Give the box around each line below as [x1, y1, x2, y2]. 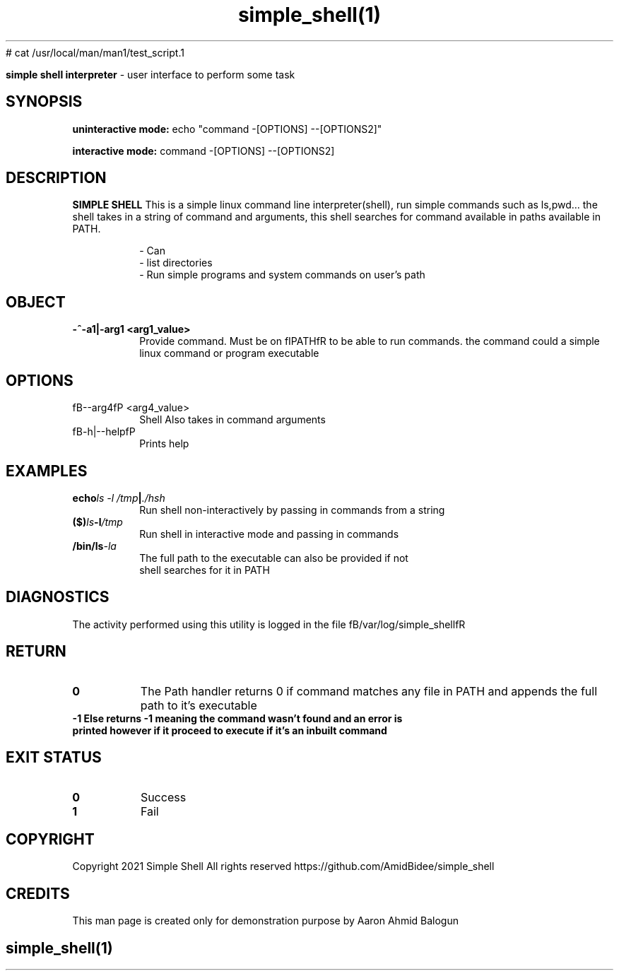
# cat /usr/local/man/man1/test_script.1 [6, 46, 184, 59]
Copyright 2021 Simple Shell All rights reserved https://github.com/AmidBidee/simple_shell [72, 860, 495, 873]
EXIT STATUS [6, 748, 102, 767]
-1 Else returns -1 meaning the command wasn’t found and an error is [72, 712, 403, 724]
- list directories [139, 257, 213, 269]
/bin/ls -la [72, 539, 117, 552]
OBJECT [6, 293, 66, 311]
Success [140, 789, 187, 804]
